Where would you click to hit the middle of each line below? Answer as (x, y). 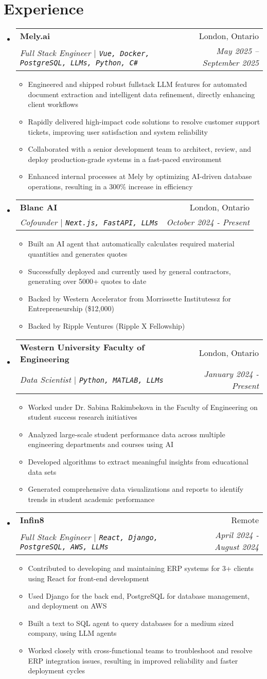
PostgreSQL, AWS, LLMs (64, 547)
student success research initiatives (83, 417)
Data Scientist (45, 380)
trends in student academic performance (91, 499)
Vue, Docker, (124, 53)
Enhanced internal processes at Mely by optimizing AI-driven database (140, 176)
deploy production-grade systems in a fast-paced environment (125, 159)
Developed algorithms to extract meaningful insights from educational (138, 461)
